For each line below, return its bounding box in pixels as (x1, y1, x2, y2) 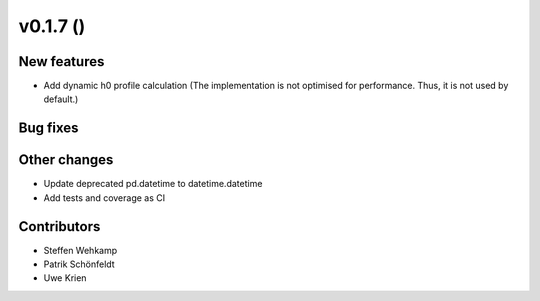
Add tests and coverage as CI (43, 191, 166, 204)
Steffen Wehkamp (43, 244, 118, 256)
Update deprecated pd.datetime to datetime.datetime (43, 178, 263, 190)
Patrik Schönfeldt (43, 258, 115, 270)
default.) (43, 93, 79, 105)
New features (18, 53, 105, 70)
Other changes (18, 151, 114, 169)
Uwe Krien (43, 272, 87, 284)
